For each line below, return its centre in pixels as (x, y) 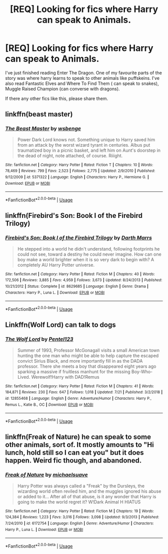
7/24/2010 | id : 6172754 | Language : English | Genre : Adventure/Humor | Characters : (79, 523)
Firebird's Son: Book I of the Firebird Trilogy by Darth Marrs (79, 238)
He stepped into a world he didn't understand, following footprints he (88, 249)
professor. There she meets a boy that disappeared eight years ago (87, 366)
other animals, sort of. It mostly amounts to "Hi (79, 445)
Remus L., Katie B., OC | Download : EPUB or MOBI (49, 405)
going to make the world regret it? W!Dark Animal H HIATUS (79, 502)
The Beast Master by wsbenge (43, 129)
